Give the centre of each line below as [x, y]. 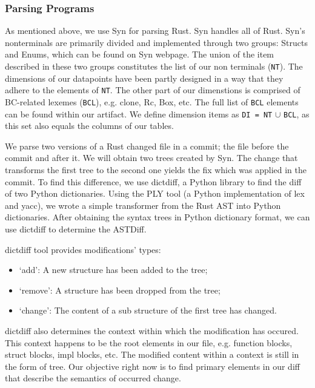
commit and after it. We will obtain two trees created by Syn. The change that [151, 158]
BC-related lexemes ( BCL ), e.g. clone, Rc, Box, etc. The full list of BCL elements [152, 101]
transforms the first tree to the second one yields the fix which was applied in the [156, 169]
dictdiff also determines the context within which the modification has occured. [152, 330]
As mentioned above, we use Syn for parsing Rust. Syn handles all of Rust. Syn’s [155, 31]
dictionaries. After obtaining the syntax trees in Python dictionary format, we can [157, 217]
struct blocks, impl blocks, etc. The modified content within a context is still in [152, 354]
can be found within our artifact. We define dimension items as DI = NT [139, 113]
